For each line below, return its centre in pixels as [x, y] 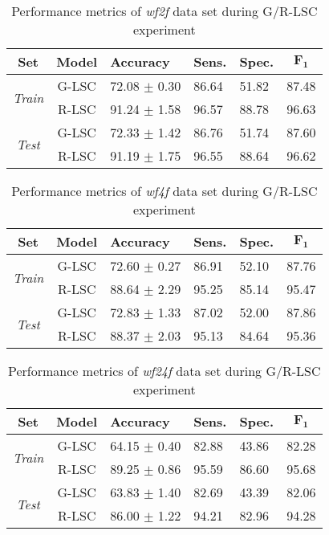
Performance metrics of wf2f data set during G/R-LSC [164, 11]
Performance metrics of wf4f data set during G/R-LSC [164, 191]
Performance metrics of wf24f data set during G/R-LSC [164, 371]
